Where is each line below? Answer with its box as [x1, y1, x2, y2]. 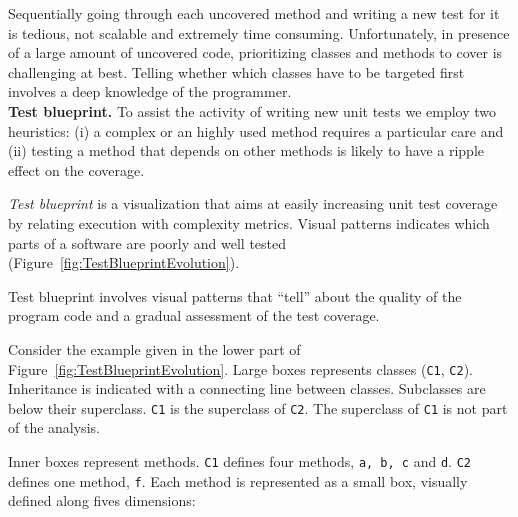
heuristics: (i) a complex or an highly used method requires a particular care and [8, 120, 504, 141]
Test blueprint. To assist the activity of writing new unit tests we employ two [8, 100, 497, 121]
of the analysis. [8, 417, 100, 438]
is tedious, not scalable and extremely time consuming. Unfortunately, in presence [8, 22, 510, 43]
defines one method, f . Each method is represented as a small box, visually [8, 470, 468, 491]
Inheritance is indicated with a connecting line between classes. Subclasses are [8, 378, 486, 399]
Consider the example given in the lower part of [8, 338, 301, 359]
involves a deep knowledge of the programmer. [8, 81, 292, 102]
